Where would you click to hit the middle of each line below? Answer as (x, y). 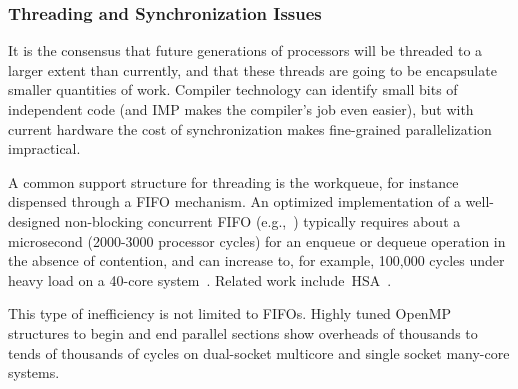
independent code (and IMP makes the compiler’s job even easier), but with (241, 109)
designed (34, 220)
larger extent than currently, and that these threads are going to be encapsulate (252, 69)
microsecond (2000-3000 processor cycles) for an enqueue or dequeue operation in (257, 240)
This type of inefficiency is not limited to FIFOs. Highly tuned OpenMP (230, 313)
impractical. (44, 148)
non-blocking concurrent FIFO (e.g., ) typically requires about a (262, 220)
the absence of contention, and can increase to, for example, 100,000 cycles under (256, 260)
